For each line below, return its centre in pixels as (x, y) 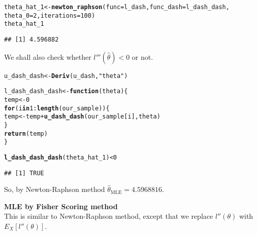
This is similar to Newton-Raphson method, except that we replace (109, 216)
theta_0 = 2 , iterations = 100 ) (50, 15)
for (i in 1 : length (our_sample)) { (57, 108)
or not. (142, 56)
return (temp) (26, 133)
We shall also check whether (48, 56)
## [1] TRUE (24, 173)
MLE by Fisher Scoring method (61, 206)
